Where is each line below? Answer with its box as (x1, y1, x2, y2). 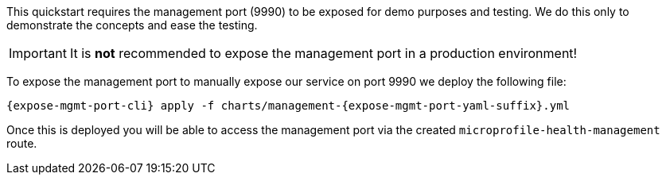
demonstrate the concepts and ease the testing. (6, 18, 258, 32)
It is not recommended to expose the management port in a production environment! (69, 45, 578, 61)
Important (9, 45, 67, 61)
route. (6, 137, 37, 150)
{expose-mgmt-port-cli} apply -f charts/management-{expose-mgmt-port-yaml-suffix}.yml (6, 99, 571, 112)
